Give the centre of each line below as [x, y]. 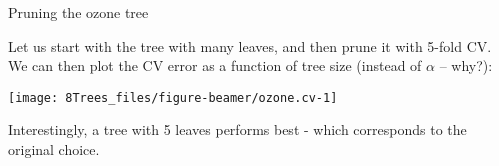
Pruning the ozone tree [78, 12]
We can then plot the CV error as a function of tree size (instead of [215, 65]
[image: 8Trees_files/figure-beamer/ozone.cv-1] [173, 97]
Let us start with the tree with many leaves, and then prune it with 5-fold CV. [250, 45]
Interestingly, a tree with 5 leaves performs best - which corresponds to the [237, 129]
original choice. [54, 149]
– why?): [466, 65]
